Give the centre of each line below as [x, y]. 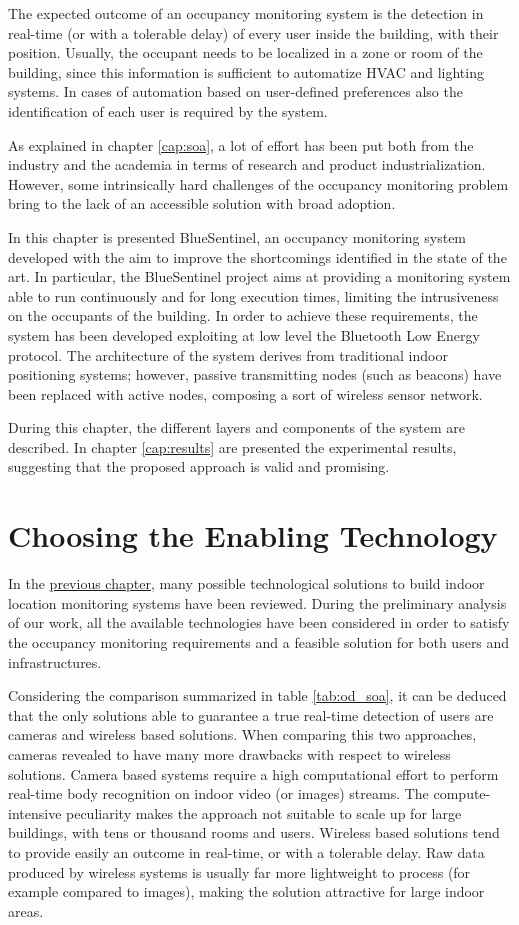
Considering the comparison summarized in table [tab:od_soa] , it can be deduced [257, 695]
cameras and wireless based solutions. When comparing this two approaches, [242, 734]
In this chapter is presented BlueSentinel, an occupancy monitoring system [237, 236]
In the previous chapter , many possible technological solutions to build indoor [246, 583]
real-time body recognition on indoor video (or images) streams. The [218, 793]
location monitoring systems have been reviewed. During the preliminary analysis [257, 602]
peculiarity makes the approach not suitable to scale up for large [264, 812]
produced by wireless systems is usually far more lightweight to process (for [239, 871]
